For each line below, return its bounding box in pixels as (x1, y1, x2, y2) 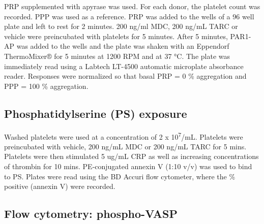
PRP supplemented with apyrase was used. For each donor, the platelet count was (4, 1, 260, 11)
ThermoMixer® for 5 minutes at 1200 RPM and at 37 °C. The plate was (4, 50, 230, 61)
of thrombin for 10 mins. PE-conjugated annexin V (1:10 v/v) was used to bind (4, 161, 252, 171)
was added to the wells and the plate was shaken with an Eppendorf (16, 41, 229, 51)
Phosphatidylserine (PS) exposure (4, 105, 187, 121)
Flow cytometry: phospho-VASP (4, 206, 178, 221)
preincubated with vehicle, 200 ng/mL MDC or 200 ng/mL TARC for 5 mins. (4, 141, 247, 151)
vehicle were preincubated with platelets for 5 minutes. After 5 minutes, (4, 30, 228, 41)
